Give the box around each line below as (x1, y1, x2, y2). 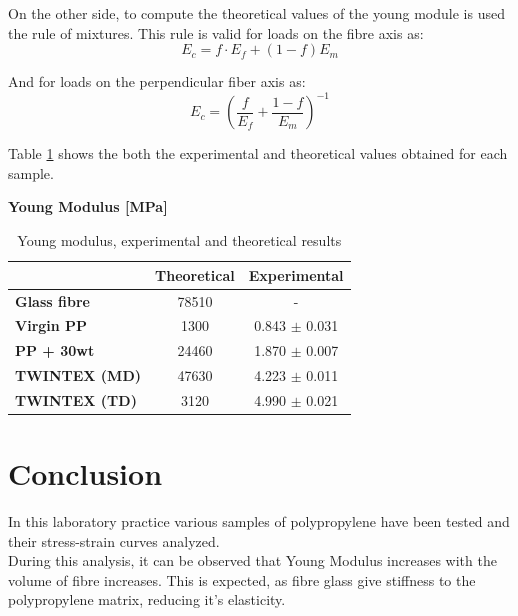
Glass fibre (15, 290, 90, 311)
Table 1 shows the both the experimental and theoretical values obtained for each (8, 143, 508, 164)
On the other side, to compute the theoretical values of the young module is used (8, 3, 505, 23)
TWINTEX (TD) (15, 389, 137, 410)
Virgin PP (15, 315, 88, 336)
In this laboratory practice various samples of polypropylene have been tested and (8, 511, 510, 532)
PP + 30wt (15, 340, 95, 361)
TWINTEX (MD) (15, 365, 142, 386)
